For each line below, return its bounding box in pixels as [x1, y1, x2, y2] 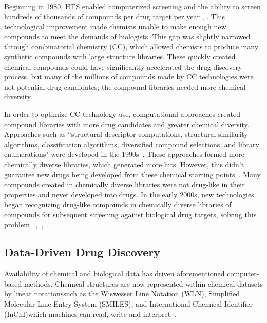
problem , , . [4, 219, 49, 230]
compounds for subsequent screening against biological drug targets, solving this [4, 209, 257, 219]
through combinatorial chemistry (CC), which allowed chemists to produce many [4, 41, 259, 52]
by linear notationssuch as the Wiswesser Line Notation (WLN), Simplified [4, 288, 240, 299]
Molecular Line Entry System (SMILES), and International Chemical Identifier [4, 298, 253, 309]
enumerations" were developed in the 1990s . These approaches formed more [4, 149, 245, 159]
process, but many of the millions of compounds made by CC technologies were [4, 71, 254, 82]
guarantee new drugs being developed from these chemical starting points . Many [4, 169, 261, 179]
